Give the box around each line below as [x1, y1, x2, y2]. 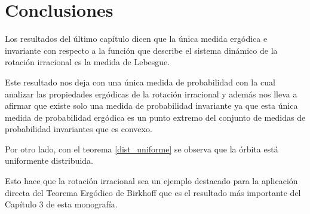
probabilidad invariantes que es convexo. [5, 123, 152, 135]
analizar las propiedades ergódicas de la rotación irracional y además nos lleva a [5, 87, 297, 100]
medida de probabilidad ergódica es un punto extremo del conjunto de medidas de [5, 111, 306, 123]
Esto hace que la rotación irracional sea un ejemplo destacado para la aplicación [5, 175, 298, 187]
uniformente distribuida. [5, 154, 93, 167]
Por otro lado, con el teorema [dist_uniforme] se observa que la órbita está [5, 142, 278, 155]
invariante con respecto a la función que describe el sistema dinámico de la [5, 44, 278, 56]
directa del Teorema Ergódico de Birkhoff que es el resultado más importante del [5, 186, 301, 198]
